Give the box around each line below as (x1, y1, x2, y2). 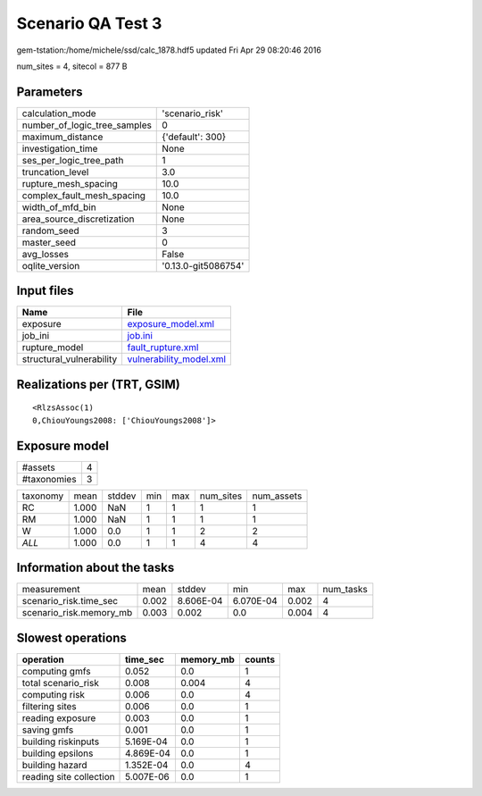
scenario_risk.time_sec (21, 595, 119, 607)
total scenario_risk (21, 676, 100, 689)
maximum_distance (21, 130, 104, 143)
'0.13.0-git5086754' (162, 259, 245, 272)
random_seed (21, 224, 79, 237)
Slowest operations (16, 630, 127, 645)
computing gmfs (21, 665, 91, 677)
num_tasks (322, 583, 368, 596)
